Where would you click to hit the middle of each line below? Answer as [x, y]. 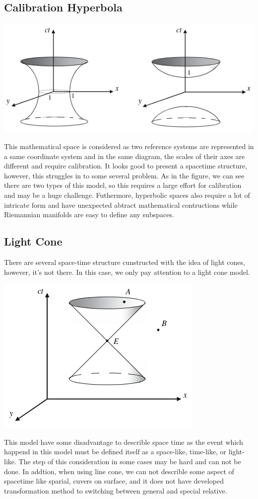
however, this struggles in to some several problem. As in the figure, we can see [124, 175]
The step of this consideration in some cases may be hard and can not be [130, 461]
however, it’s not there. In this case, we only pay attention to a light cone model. [127, 272]
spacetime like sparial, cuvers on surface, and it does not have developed [114, 481]
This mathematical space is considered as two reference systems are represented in [129, 146]
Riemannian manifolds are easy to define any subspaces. [89, 214]
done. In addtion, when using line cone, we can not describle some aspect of [119, 471]
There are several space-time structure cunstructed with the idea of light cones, [125, 262]
